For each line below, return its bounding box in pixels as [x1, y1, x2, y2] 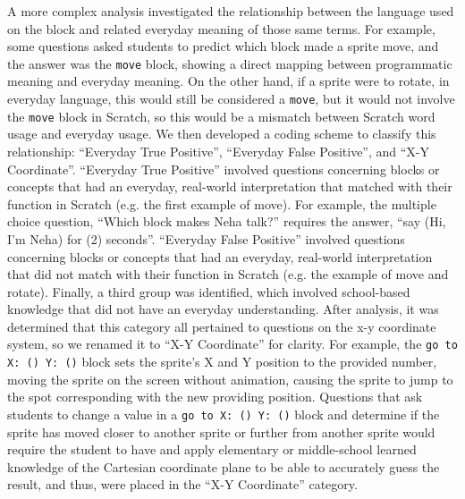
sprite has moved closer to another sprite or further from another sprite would [7, 422, 435, 441]
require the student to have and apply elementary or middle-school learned [7, 440, 417, 459]
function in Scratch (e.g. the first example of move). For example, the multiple [7, 194, 436, 213]
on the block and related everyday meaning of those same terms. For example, [7, 19, 435, 38]
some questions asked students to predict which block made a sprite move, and [7, 37, 439, 55]
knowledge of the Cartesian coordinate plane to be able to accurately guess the [7, 457, 440, 476]
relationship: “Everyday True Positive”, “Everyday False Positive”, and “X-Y [7, 141, 430, 160]
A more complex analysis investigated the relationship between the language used [7, 2, 454, 20]
